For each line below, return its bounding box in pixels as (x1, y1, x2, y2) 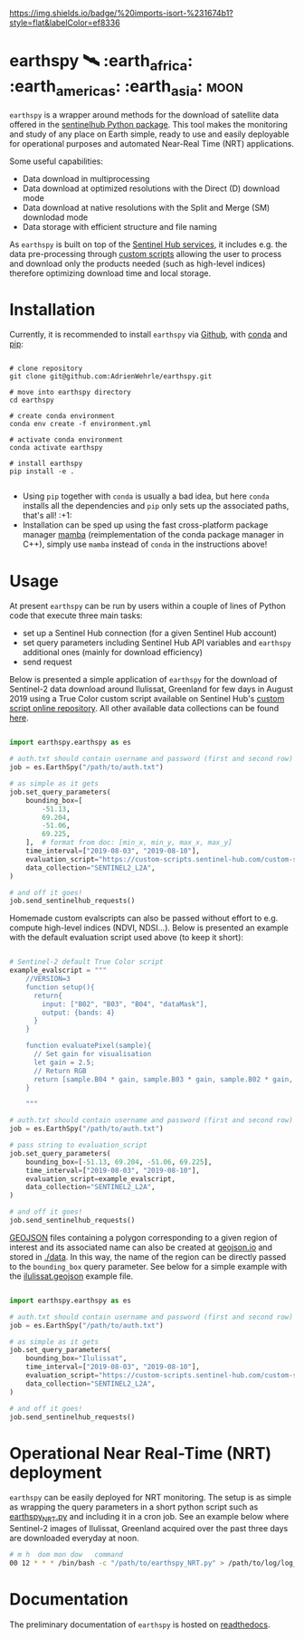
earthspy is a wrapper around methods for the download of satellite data (9, 109, 279, 120)
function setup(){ (25, 982, 95, 992)
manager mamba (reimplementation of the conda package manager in (22, 529, 284, 540)
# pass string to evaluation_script (9, 1140, 147, 1150)
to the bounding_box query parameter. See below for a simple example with (9, 1261, 288, 1272)
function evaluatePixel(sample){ (25, 1041, 152, 1051)
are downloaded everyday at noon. (9, 1533, 139, 1544)
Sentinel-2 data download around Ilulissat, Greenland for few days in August (9, 683, 294, 695)
